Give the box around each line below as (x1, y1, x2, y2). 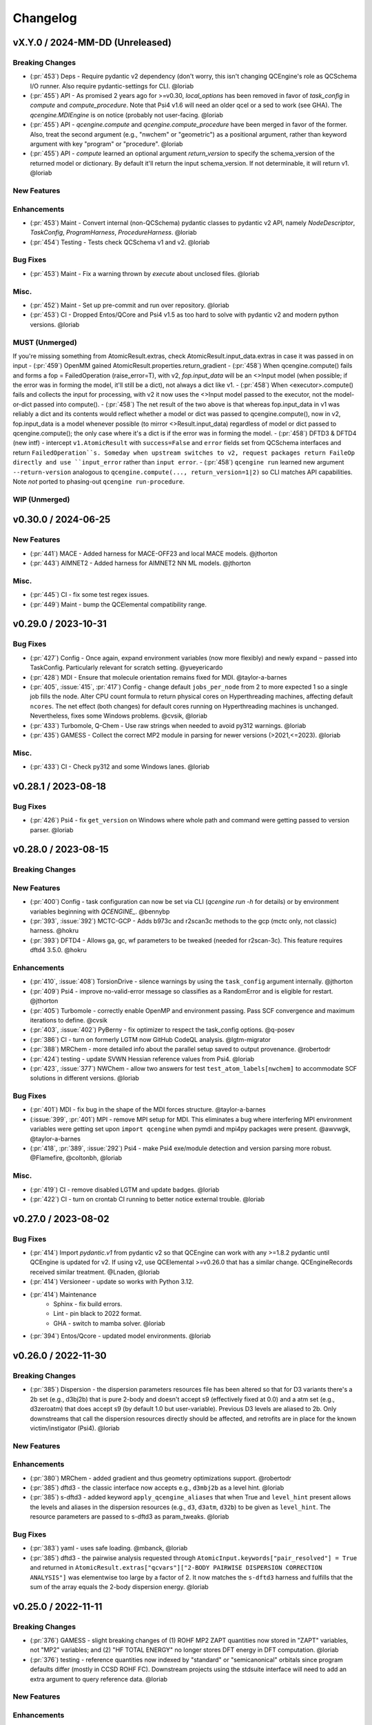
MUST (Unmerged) (12, 337, 77, 347)
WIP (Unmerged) (12, 494, 70, 504)
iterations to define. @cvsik (30, 1016, 108, 1024)
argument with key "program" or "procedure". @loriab (30, 140, 183, 148)
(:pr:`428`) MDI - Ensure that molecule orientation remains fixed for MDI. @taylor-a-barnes (30, 673, 287, 681)
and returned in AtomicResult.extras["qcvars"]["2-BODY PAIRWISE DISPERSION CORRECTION (30, 1564, 322, 1572)
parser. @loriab (30, 825, 74, 834)
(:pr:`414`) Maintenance (30, 1290, 96, 1299)
